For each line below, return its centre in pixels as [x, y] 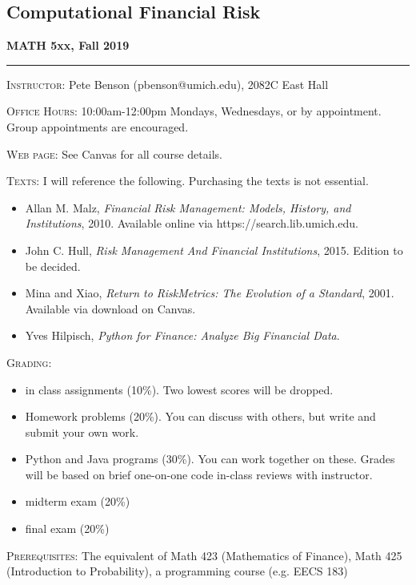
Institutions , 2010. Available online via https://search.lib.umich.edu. [192, 223]
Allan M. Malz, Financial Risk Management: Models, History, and [188, 207]
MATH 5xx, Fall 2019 [68, 45]
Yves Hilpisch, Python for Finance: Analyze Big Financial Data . [182, 335]
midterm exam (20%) [78, 501]
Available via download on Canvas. [110, 308]
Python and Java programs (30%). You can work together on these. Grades [210, 459]
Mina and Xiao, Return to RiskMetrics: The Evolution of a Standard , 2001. [210, 293]
